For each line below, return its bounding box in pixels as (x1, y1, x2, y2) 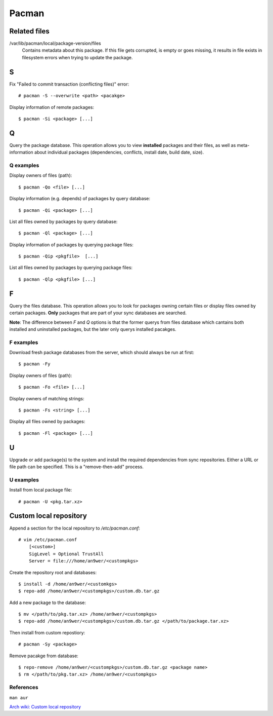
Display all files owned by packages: (9, 419, 85, 425)
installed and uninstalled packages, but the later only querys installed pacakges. (9, 326, 176, 332)
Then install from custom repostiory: (9, 629, 85, 635)
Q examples (9, 162, 39, 169)
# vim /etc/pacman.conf (18, 537, 77, 542)
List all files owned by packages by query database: (9, 218, 118, 224)
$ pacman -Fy (18, 361, 51, 367)
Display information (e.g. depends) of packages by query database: (9, 196, 150, 202)
